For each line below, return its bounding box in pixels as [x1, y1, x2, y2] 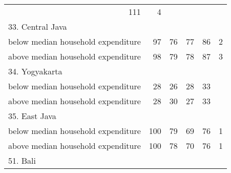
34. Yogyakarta [8, 65, 62, 77]
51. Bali [8, 155, 36, 166]
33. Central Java [8, 21, 67, 32]
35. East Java [8, 110, 56, 122]
